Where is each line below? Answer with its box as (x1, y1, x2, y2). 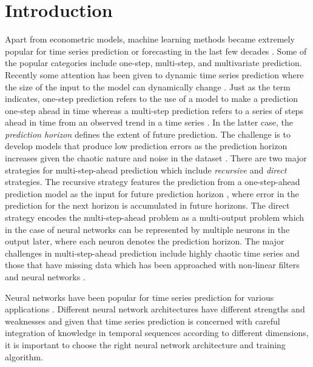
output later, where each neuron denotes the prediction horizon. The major (5, 235, 284, 247)
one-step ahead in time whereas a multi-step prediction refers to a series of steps (5, 104, 303, 116)
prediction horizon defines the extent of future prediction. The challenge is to (5, 127, 291, 140)
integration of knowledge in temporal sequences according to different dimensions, (5, 326, 309, 339)
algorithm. (5, 350, 44, 363)
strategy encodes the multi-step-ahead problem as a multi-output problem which (5, 211, 305, 224)
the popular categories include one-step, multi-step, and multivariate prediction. (5, 56, 302, 69)
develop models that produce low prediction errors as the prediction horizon (5, 140, 288, 152)
